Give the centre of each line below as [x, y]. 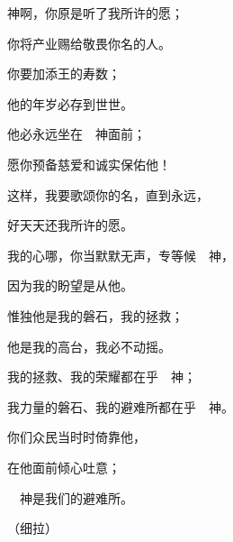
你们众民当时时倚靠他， [76, 437]
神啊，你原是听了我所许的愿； [95, 13]
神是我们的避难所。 [76, 497]
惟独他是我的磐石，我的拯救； [95, 315]
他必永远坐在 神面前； [76, 134]
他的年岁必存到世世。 [70, 103]
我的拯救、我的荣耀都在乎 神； [102, 377]
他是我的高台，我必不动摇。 [89, 346]
